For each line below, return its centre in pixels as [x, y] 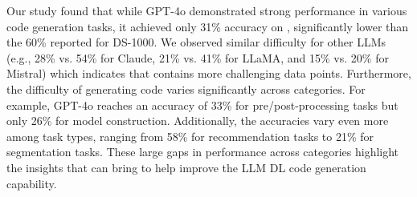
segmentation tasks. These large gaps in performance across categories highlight [203, 152]
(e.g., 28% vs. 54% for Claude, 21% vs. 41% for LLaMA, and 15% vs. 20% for [198, 57]
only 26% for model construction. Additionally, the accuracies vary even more [198, 121]
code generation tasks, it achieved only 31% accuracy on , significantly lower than [208, 26]
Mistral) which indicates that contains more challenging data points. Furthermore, [209, 73]
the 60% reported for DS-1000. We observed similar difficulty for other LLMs [196, 42]
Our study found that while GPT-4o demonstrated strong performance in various [207, 10]
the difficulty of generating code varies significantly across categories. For [186, 88]
